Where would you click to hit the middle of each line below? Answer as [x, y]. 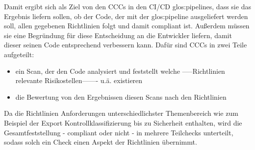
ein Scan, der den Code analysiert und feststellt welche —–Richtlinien [120, 71]
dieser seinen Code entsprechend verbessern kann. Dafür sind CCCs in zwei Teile [126, 45]
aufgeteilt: [19, 54]
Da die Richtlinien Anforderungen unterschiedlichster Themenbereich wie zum [121, 113]
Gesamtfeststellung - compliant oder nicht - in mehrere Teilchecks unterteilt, [119, 132]
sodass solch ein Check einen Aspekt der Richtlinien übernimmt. [101, 142]
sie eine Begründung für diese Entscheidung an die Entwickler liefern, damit [118, 35]
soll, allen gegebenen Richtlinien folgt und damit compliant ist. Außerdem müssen [127, 26]
